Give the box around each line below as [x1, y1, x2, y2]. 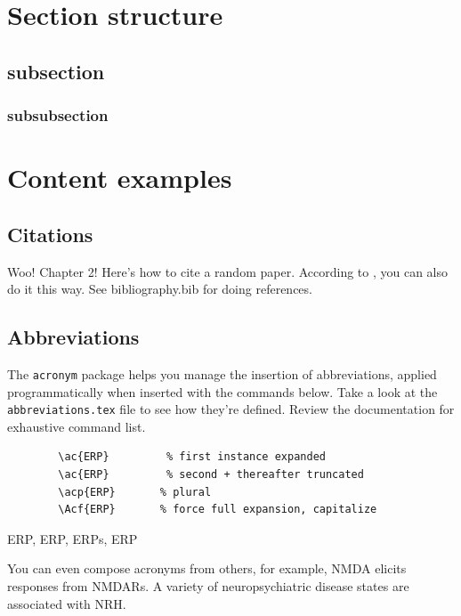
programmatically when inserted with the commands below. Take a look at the [7, 382, 438, 401]
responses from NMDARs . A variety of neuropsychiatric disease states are [7, 577, 409, 596]
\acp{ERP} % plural [58, 485, 212, 498]
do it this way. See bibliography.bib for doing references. [7, 280, 312, 298]
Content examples [7, 159, 232, 196]
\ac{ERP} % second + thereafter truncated [58, 468, 364, 482]
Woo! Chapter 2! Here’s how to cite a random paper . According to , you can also [7, 262, 449, 280]
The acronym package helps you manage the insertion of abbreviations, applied [7, 364, 437, 383]
